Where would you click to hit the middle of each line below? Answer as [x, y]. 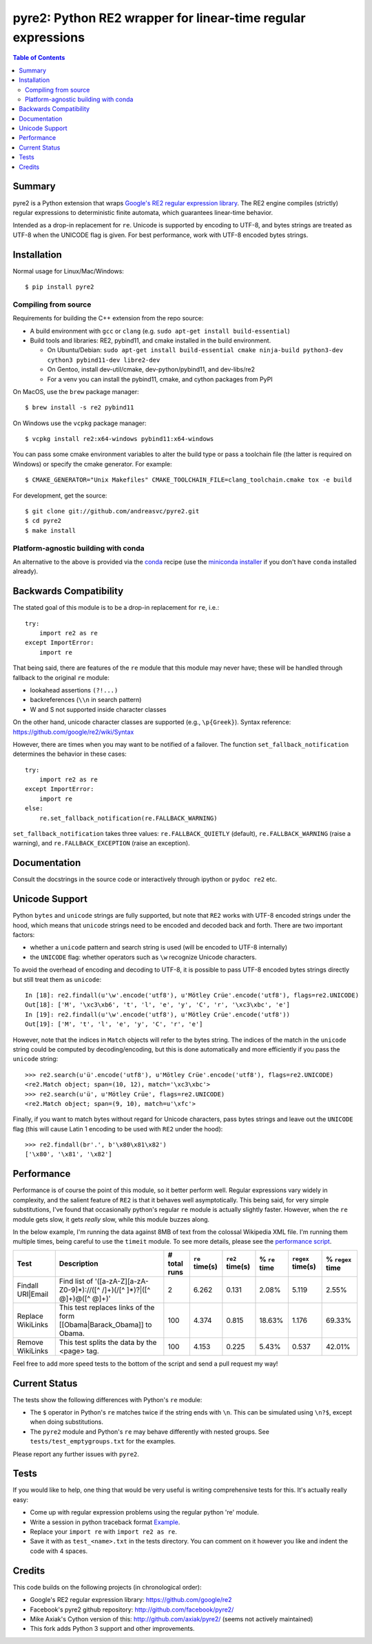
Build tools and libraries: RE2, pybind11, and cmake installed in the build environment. [151, 340]
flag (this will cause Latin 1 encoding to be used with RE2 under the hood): [118, 1129]
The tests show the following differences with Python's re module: [107, 1399]
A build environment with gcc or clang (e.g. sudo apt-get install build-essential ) [160, 331]
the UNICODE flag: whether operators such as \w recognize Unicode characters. [143, 957]
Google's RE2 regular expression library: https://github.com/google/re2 [131, 1600]
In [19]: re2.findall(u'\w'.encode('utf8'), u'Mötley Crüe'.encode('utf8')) [158, 1014]
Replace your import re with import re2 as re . [103, 1532]
